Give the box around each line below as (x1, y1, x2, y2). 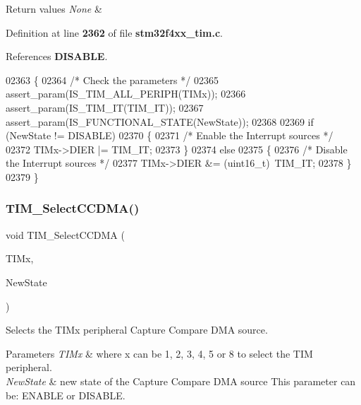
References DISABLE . (6, 49, 108, 64)
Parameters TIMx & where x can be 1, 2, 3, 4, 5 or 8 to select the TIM (6, 346, 313, 360)
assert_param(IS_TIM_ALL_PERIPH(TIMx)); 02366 (6, 86, 246, 101)
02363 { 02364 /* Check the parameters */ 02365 (6, 72, 219, 87)
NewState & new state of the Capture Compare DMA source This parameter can (6, 373, 356, 388)
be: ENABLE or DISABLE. (6, 387, 126, 402)
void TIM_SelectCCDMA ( (6, 227, 125, 242)
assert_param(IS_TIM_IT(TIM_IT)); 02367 (6, 100, 204, 115)
